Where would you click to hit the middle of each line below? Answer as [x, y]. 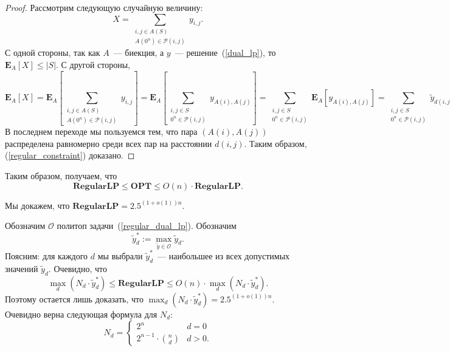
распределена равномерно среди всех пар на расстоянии [109, 143]
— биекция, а [139, 53]
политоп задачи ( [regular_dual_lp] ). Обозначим [147, 226]
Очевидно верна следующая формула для [81, 314]
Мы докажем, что [37, 205]
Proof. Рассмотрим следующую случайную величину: [104, 7]
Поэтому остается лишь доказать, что [74, 298]
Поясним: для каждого [47, 256]
